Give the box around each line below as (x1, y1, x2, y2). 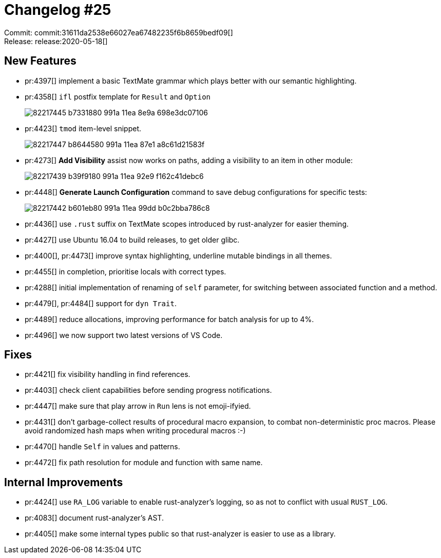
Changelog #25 (4, 1, 111, 18)
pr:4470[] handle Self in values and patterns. (25, 442, 180, 451)
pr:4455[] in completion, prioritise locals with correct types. (25, 267, 226, 276)
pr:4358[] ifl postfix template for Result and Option (25, 92, 211, 101)
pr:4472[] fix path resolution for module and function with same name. (25, 458, 263, 467)
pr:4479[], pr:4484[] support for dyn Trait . (25, 298, 177, 308)
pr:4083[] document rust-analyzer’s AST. (25, 513, 164, 523)
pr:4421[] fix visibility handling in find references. (25, 370, 190, 379)
